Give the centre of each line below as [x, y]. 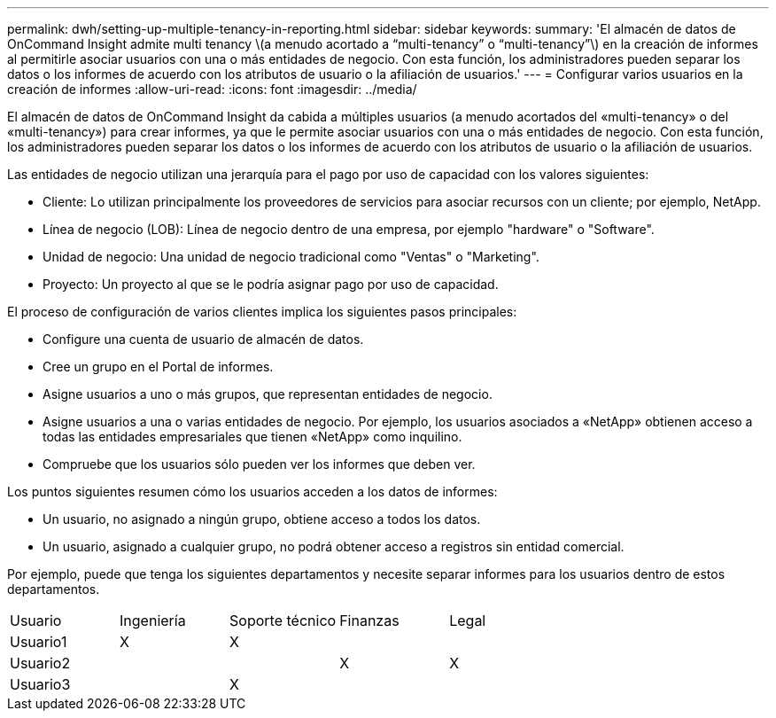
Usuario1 [39, 642]
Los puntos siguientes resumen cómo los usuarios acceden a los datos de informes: [252, 492]
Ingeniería [153, 620]
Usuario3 [40, 684]
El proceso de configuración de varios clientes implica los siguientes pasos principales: [262, 312]
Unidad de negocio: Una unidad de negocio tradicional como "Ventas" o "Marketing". [291, 257]
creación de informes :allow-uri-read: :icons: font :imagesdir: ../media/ [212, 89]
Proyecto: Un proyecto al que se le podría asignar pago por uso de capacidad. [271, 284]
